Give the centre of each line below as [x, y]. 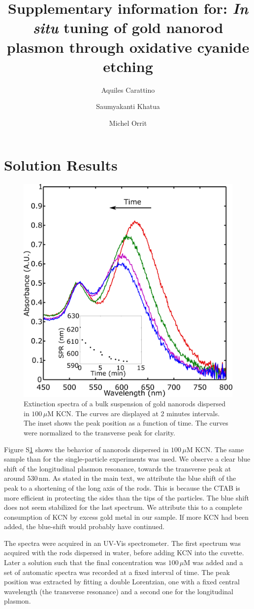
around [15, 478]
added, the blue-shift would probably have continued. [84, 526]
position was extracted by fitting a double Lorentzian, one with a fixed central [122, 582]
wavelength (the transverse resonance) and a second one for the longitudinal [119, 591]
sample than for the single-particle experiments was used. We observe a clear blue [127, 459]
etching [128, 66]
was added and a [218, 562]
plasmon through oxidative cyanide [128, 47]
